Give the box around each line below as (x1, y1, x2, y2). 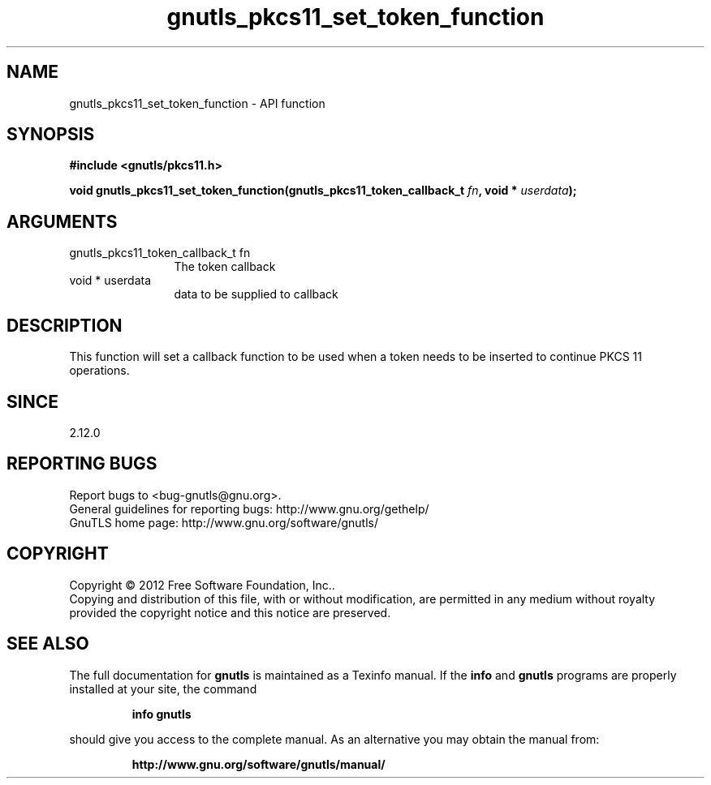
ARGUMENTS (6, 211, 118, 232)
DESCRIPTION (6, 315, 123, 336)
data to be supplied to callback (174, 287, 338, 302)
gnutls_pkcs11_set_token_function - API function (69, 96, 325, 110)
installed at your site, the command (69, 681, 257, 696)
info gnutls (131, 706, 192, 721)
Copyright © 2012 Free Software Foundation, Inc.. (69, 577, 335, 592)
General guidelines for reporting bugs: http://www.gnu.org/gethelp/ (69, 501, 429, 516)
